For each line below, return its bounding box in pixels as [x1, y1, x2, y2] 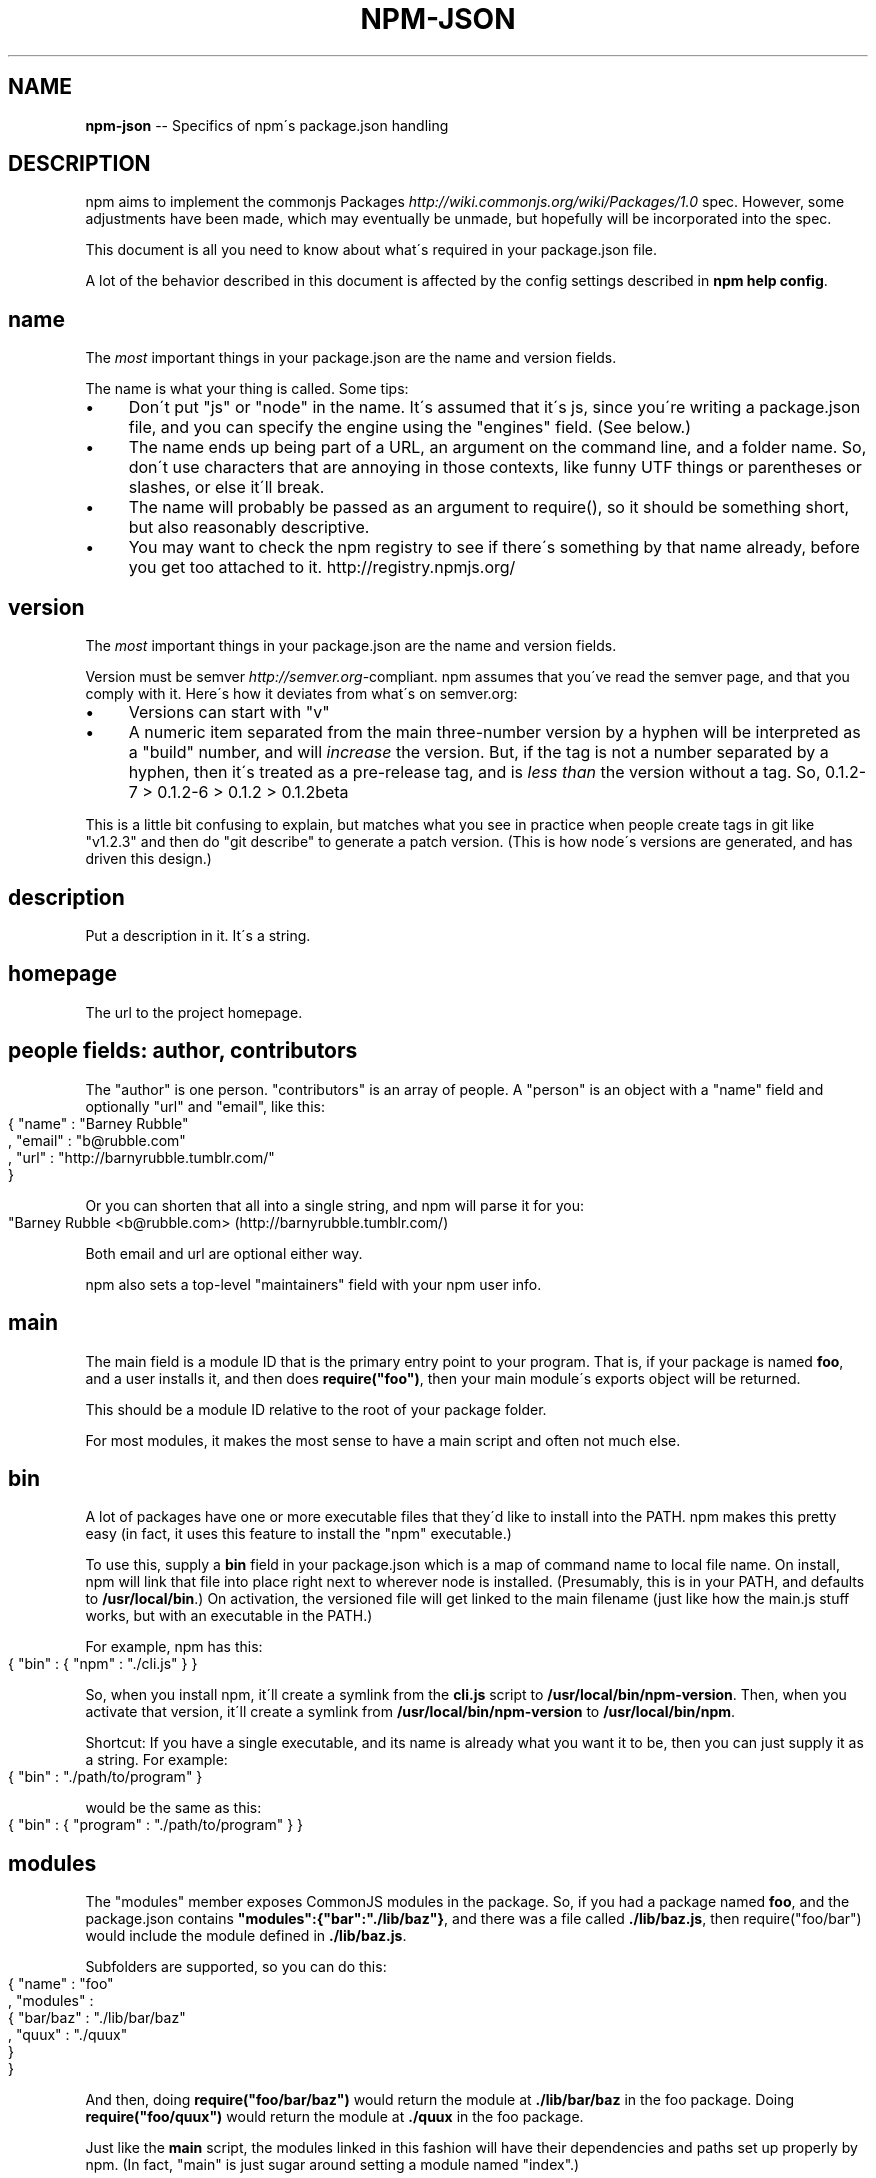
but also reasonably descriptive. [128, 517, 370, 538]
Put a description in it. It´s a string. [85, 926, 311, 944]
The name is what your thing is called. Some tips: [85, 380, 409, 398]
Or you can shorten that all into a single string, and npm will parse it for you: [85, 1196, 585, 1214]
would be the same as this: [85, 1799, 262, 1817]
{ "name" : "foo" [8, 1975, 114, 1993]
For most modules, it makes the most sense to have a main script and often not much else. [85, 1431, 681, 1449]
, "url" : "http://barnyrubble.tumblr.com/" [8, 1148, 275, 1166]
